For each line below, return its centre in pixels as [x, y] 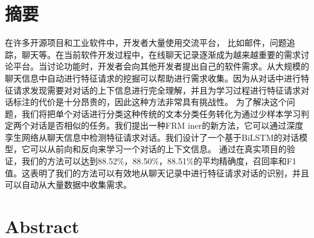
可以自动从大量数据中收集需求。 [68, 185]
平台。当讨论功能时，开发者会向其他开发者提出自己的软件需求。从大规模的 [161, 66]
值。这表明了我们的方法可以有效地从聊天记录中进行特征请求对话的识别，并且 [157, 172]
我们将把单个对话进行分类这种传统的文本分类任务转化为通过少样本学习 [161, 113]
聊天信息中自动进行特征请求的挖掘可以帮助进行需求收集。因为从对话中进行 [153, 78]
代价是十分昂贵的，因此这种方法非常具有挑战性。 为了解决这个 [162, 102]
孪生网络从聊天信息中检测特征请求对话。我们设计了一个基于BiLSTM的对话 [152, 137]
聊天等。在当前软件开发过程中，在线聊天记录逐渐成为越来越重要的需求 [161, 54]
